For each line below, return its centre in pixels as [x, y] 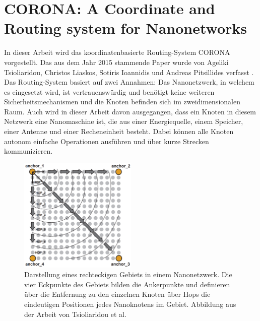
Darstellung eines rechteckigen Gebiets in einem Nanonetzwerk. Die [128, 274]
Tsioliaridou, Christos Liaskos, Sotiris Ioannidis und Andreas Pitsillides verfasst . [129, 72]
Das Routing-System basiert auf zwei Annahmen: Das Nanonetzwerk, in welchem [129, 82]
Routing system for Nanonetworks [126, 28]
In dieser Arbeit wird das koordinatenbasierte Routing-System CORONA [117, 52]
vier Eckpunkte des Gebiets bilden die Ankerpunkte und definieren [127, 284]
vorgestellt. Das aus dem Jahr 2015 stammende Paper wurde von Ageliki [116, 62]
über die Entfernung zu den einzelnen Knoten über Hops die [117, 294]
